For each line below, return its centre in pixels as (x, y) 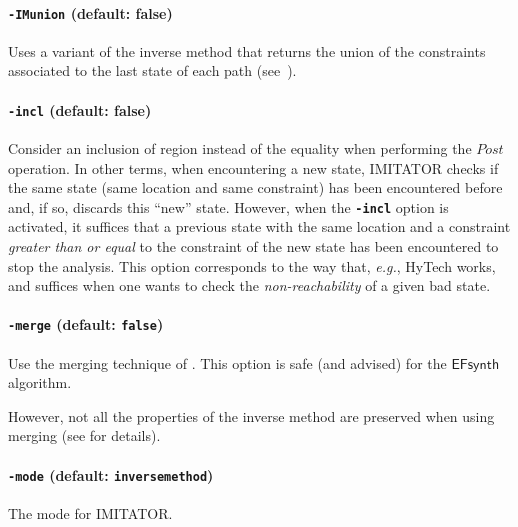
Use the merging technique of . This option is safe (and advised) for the (227, 362)
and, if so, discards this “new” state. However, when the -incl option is (228, 206)
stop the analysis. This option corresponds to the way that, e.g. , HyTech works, (252, 265)
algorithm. (40, 382)
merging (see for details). (84, 435)
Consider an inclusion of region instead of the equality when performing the (240, 147)
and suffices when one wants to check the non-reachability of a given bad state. (249, 285)
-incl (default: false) (80, 109)
